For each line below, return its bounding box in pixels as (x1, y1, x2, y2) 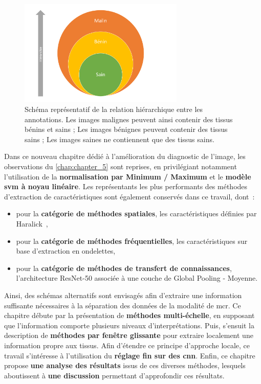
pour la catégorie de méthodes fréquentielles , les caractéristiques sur (16, 235, 248, 246)
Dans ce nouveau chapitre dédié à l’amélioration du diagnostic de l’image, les (4, 151, 246, 162)
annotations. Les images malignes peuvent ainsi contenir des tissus (25, 114, 233, 124)
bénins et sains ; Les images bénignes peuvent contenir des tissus (25, 124, 228, 134)
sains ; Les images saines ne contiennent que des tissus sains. (25, 133, 214, 144)
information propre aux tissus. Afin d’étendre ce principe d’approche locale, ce (4, 340, 250, 350)
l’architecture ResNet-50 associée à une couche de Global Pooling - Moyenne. (16, 273, 258, 283)
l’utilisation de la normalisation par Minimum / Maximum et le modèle (4, 171, 251, 182)
